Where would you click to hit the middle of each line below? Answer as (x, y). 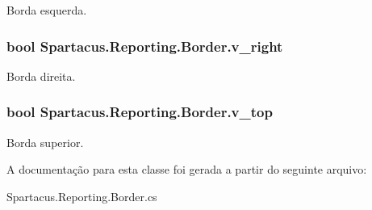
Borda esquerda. (47, 10)
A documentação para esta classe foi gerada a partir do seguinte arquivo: (187, 169)
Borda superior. (45, 142)
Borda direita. (41, 76)
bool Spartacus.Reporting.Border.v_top (140, 112)
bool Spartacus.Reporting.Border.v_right (145, 46)
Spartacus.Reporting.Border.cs (82, 196)
